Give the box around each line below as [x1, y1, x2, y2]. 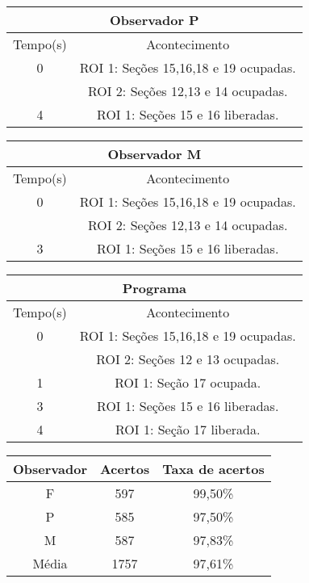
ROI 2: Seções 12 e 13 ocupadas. [96, 350, 280, 368]
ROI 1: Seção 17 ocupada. [115, 373, 261, 392]
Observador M [107, 145, 202, 163]
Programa [122, 279, 187, 297]
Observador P [110, 10, 199, 29]
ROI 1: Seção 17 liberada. [115, 420, 261, 438]
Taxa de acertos [162, 459, 265, 478]
